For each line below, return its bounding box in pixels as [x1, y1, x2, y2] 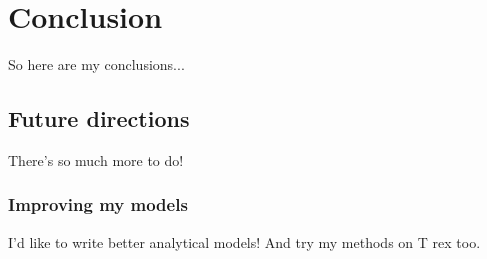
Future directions [8, 103, 190, 134]
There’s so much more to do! [8, 149, 184, 170]
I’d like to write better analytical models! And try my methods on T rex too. [8, 231, 481, 252]
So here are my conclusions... [8, 54, 185, 75]
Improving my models [8, 192, 188, 217]
